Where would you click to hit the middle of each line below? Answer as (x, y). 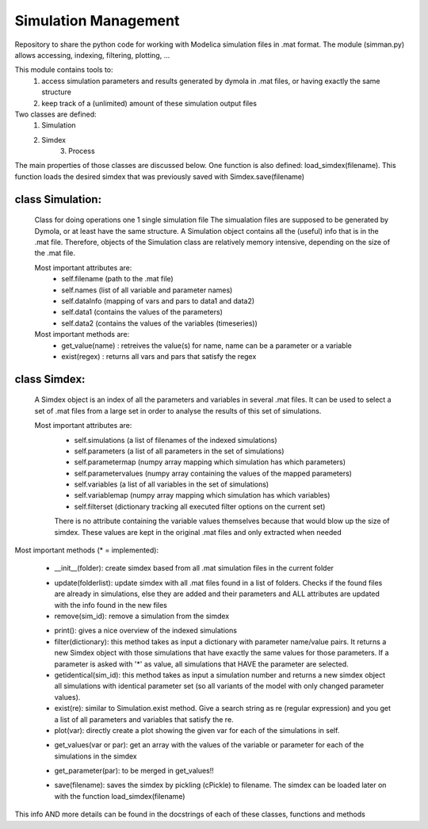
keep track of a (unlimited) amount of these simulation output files (149, 103)
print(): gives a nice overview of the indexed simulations (146, 631)
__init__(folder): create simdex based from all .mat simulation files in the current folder (194, 568)
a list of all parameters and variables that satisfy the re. (144, 719)
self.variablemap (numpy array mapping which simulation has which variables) (202, 495)
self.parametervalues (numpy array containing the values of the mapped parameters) (213, 473)
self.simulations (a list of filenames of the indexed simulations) (176, 440)
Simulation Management (97, 21)
